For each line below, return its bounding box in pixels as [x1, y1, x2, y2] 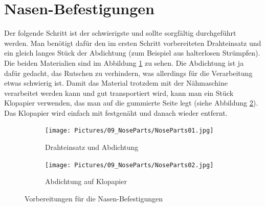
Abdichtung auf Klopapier [45, 176, 127, 187]
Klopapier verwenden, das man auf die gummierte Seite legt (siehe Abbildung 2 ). [4, 97, 258, 108]
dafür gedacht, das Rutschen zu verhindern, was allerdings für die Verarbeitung [4, 67, 253, 78]
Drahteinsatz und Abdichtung [45, 142, 139, 152]
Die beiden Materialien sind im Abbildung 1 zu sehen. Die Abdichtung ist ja [4, 57, 244, 68]
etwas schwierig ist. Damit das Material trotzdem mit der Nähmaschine [4, 77, 228, 88]
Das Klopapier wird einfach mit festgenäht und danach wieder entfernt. [4, 107, 228, 118]
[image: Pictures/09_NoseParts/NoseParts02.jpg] [45, 161, 214, 169]
